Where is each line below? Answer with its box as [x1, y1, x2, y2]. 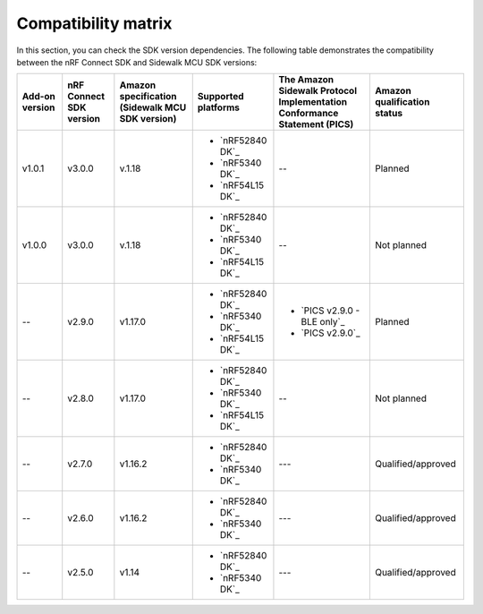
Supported [197, 90, 245, 103]
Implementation [278, 96, 348, 108]
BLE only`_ [301, 316, 345, 328]
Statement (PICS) [278, 118, 354, 131]
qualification [374, 96, 430, 108]
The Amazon [278, 73, 335, 86]
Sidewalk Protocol [278, 85, 358, 98]
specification [119, 90, 178, 103]
